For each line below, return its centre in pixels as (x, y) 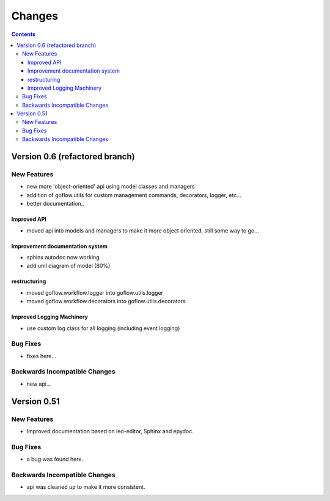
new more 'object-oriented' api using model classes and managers (111, 187)
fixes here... (42, 356)
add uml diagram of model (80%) (68, 266)
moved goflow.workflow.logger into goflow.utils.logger (95, 292)
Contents (24, 34)
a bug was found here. (55, 459)
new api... (39, 384)
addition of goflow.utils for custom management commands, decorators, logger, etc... (134, 195)
